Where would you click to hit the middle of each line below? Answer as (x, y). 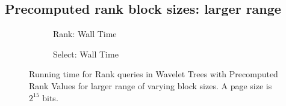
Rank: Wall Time (85, 34)
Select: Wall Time (86, 54)
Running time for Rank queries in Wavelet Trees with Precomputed (154, 74)
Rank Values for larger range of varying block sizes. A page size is (151, 85)
